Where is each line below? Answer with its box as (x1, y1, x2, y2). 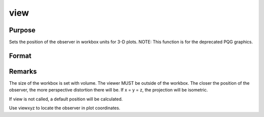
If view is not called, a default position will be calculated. (9, 96, 123, 102)
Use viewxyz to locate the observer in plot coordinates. (9, 105, 121, 111)
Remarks (9, 67, 37, 75)
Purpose (9, 26, 36, 34)
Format (9, 51, 32, 60)
